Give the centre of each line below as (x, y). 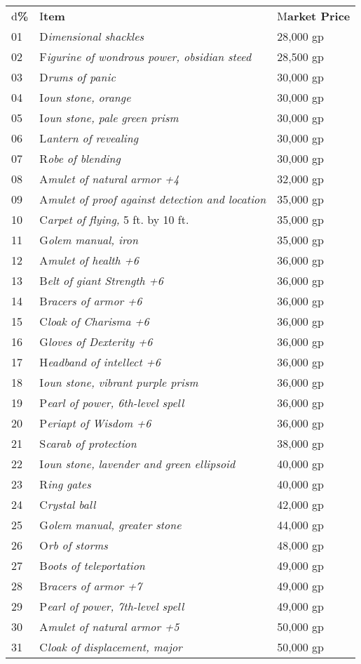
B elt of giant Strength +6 (101, 280)
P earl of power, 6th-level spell (112, 403)
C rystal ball (68, 504)
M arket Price (314, 16)
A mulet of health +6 (89, 260)
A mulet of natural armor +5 (109, 626)
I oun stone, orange (85, 97)
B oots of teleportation (92, 565)
